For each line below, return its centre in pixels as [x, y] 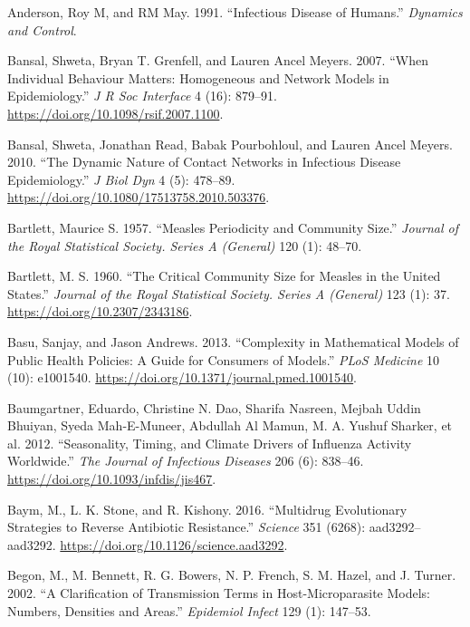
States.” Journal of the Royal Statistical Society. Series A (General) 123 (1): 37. [229, 293]
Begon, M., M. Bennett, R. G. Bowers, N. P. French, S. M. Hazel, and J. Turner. [232, 575]
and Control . [42, 29]
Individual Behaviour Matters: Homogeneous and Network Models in [198, 77]
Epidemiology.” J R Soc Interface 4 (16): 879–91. [143, 96]
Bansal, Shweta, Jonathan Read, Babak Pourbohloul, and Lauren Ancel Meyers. [230, 144]
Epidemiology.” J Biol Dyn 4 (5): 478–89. [121, 179]
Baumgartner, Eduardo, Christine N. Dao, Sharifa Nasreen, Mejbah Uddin [214, 407]
